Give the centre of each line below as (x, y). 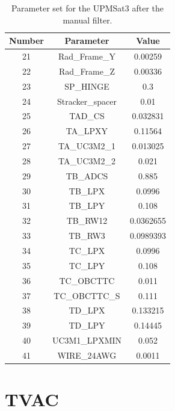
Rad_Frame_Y (87, 56)
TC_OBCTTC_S (87, 295)
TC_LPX (87, 250)
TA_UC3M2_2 (87, 160)
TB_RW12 (87, 221)
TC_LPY (87, 265)
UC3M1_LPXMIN (87, 340)
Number (26, 41)
